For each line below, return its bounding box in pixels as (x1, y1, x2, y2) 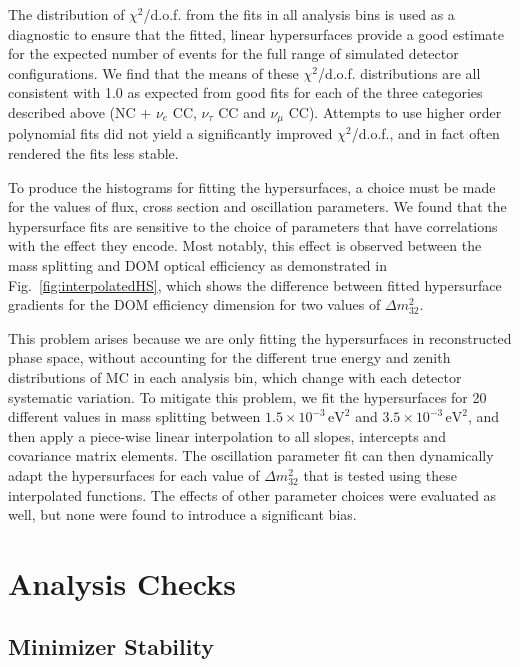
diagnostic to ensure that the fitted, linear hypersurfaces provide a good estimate (8, 23, 505, 44)
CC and (218, 101, 266, 122)
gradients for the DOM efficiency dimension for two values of (8, 294, 381, 315)
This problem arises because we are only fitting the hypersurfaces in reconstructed (8, 327, 512, 348)
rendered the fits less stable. (8, 143, 179, 164)
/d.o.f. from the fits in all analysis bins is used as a (143, 4, 455, 24)
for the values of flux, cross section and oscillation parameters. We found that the (8, 196, 507, 217)
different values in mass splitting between (8, 406, 261, 427)
